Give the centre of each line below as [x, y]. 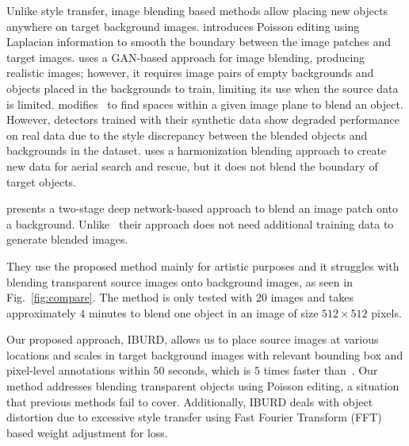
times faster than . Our [321, 370]
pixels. [386, 312]
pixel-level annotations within [78, 370]
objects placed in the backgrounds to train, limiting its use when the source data [203, 88]
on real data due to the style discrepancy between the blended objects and [187, 135]
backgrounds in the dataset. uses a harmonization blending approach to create [197, 150]
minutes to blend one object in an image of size [203, 312]
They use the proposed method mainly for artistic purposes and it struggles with [203, 265]
